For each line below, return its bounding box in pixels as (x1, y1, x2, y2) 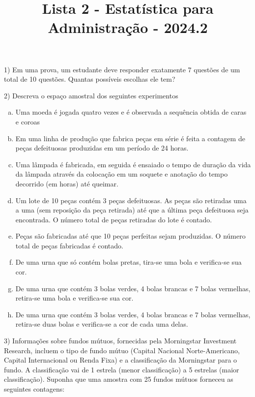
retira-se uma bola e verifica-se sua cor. (15, 293, 134, 303)
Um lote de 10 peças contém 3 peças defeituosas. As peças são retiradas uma (15, 195, 247, 205)
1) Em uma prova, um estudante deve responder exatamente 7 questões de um (4, 64, 240, 74)
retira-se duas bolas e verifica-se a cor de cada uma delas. (15, 319, 188, 329)
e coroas (15, 116, 40, 126)
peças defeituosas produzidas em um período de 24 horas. (15, 143, 189, 153)
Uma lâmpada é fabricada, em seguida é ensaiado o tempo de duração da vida (15, 159, 251, 169)
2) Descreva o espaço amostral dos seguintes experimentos (4, 90, 178, 100)
